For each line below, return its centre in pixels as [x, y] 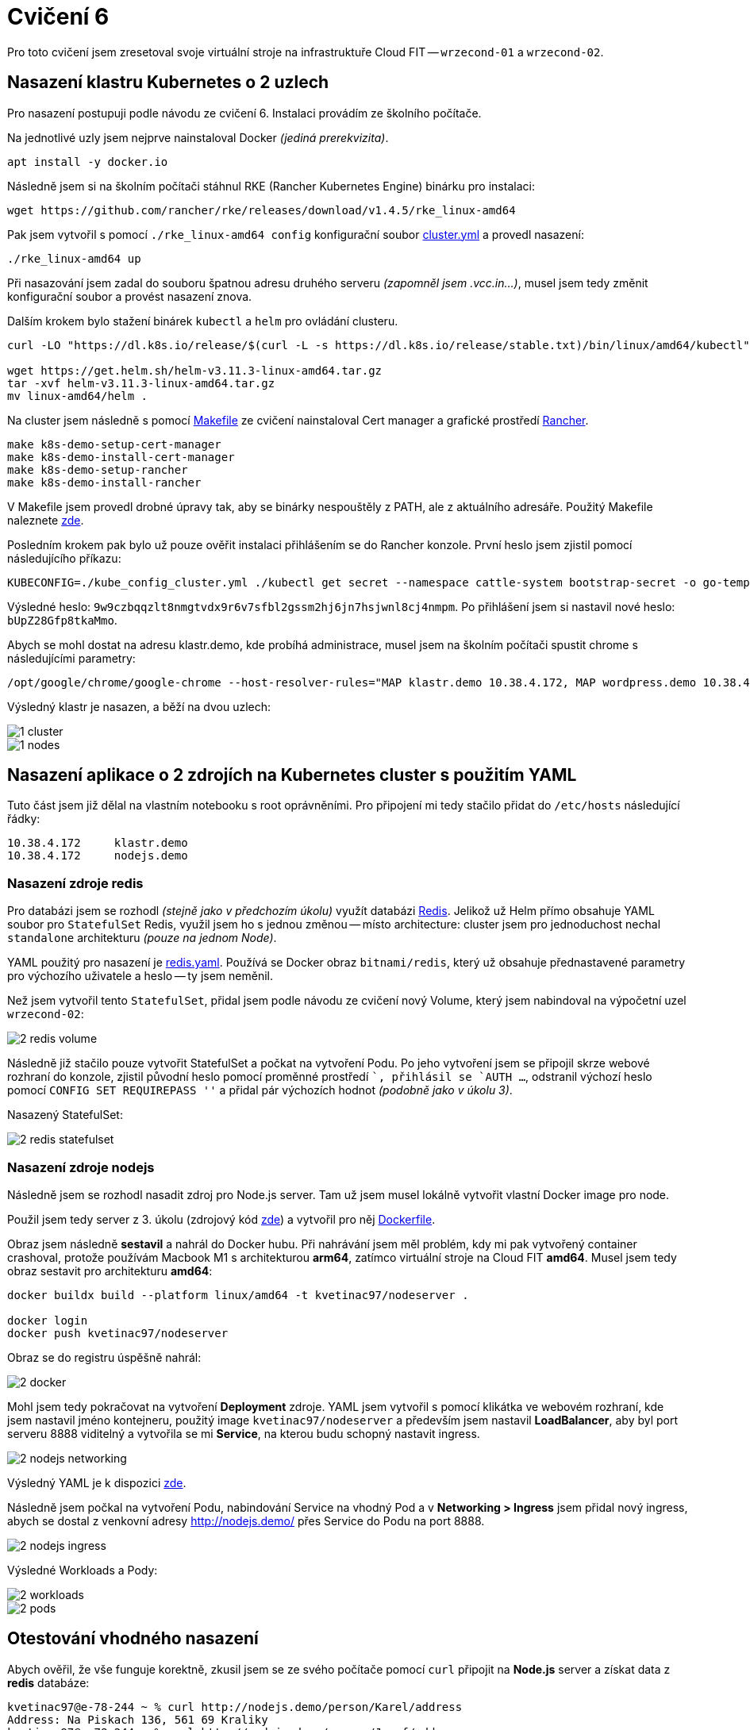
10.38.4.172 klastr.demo [98, 843]
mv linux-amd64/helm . [78, 396]
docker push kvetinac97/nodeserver [118, 1333]
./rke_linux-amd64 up [74, 258]
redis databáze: [48, 1682]
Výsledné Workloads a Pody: [83, 1570]
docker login [48, 1320]
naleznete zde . [46, 520]
